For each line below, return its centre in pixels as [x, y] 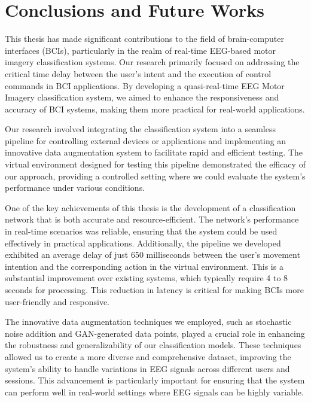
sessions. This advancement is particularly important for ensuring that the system [155, 380]
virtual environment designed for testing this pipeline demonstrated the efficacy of [155, 164]
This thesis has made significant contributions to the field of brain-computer [144, 39]
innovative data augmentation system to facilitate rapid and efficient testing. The [154, 152]
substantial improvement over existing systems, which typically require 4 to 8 [147, 278]
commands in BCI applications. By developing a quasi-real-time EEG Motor [145, 85]
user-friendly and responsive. [57, 301]
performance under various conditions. [75, 188]
